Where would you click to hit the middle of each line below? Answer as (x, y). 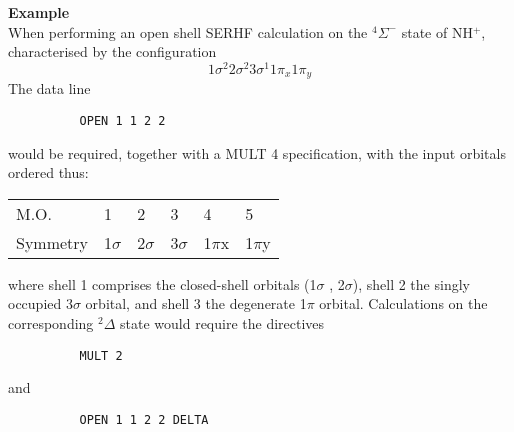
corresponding (51, 322)
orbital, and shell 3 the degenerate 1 (196, 303)
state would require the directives (222, 322)
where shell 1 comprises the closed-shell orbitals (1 (162, 283)
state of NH (437, 31)
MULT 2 (101, 355)
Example (39, 12)
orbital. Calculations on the (403, 303)
